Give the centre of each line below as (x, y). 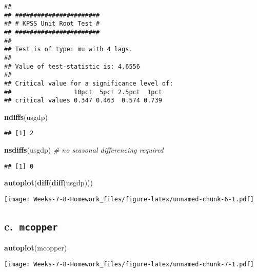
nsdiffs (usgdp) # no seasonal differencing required (84, 150)
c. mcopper (31, 226)
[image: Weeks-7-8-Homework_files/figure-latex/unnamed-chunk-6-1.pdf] (129, 199)
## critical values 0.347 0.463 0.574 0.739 (83, 101)
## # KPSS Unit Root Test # (52, 24)
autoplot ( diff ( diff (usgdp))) (48, 183)
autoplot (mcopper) (36, 248)
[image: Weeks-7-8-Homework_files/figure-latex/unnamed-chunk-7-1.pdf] (129, 264)
